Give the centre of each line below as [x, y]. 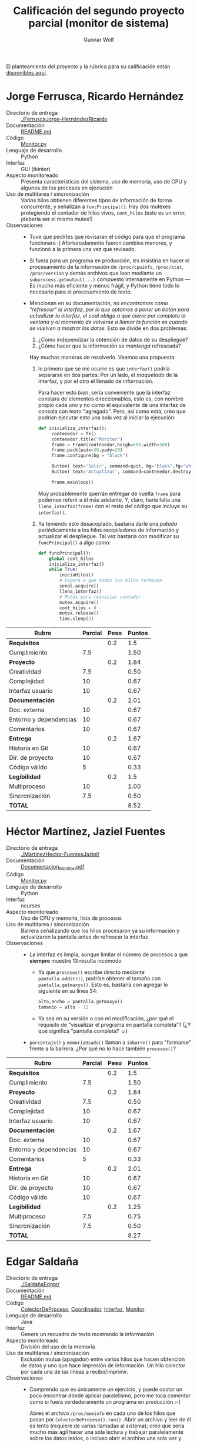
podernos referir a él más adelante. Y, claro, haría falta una [109, 500]
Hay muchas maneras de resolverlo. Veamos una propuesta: [103, 357]
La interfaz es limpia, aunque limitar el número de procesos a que [108, 954]
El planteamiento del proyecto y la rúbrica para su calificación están [88, 66]
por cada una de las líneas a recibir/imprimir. [74, 1371]
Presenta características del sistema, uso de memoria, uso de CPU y [104, 181]
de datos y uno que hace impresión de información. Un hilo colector [103, 1365]
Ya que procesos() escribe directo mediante [91, 972]
